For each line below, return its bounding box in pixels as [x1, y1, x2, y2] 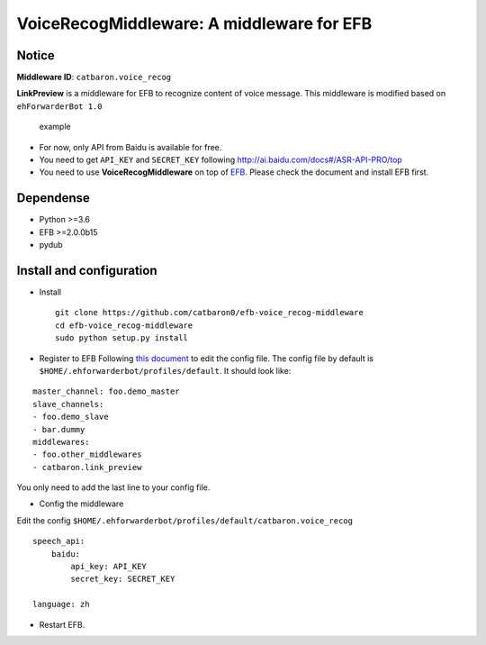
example [39, 122, 71, 132]
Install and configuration [16, 262, 157, 278]
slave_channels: [32, 399, 104, 409]
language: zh [32, 599, 90, 610]
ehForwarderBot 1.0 [16, 101, 103, 112]
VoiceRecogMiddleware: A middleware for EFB [16, 14, 373, 33]
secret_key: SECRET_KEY [70, 574, 175, 585]
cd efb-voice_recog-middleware [55, 320, 193, 331]
